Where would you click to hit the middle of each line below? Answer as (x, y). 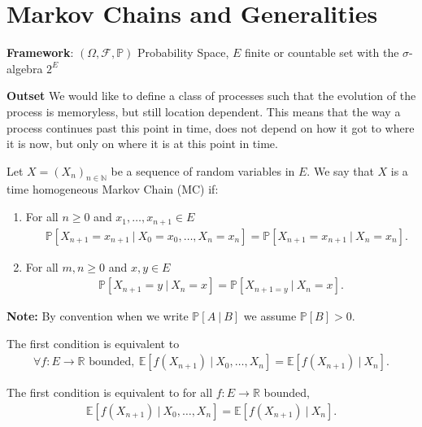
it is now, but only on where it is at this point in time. (142, 144)
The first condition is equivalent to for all (110, 392)
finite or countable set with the (322, 52)
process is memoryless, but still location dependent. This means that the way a (204, 111)
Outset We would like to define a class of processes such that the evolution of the (211, 96)
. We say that (340, 170)
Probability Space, (183, 52)
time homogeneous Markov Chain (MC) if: (113, 189)
